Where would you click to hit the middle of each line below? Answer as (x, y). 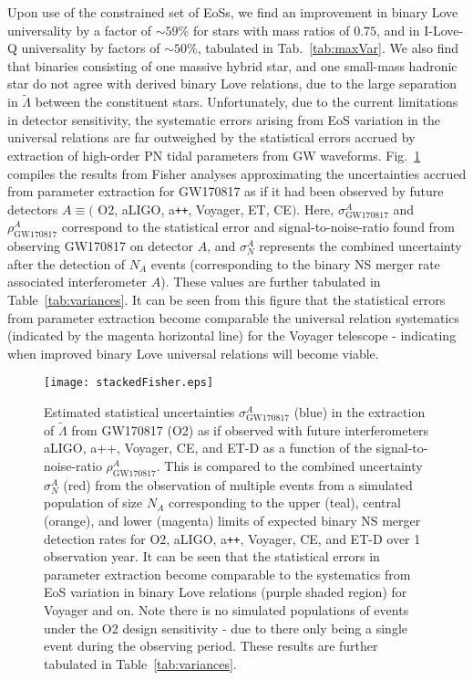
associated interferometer (77, 282)
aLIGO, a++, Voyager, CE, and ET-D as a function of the (208, 448)
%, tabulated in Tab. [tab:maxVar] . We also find (323, 48)
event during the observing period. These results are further (211, 646)
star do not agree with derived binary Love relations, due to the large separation (232, 84)
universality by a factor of (80, 30)
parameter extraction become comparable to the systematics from (227, 574)
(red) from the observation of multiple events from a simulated (238, 484)
